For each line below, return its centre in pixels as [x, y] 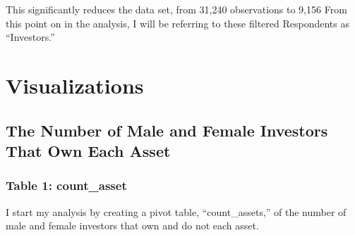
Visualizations [75, 85]
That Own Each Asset [88, 150]
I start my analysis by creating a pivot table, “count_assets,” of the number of [176, 211]
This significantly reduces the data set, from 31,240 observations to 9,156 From [176, 9]
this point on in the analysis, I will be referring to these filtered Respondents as [178, 23]
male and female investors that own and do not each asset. [132, 226]
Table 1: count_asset [66, 185]
